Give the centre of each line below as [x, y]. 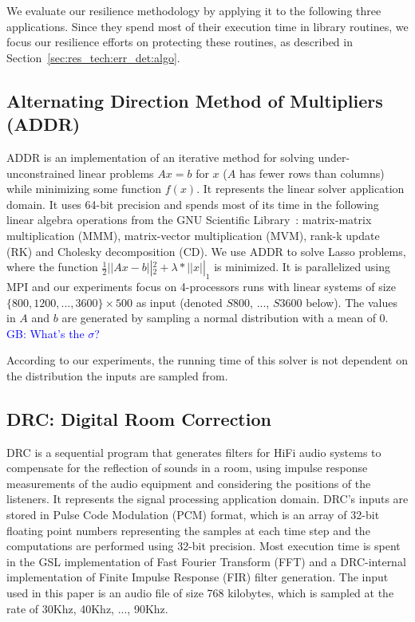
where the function [52, 267]
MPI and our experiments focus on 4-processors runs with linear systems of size [202, 286]
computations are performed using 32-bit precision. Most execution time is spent [204, 546]
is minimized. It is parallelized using [302, 267]
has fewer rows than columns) [312, 173]
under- [334, 157]
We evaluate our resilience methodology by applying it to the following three [194, 10]
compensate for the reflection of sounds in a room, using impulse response [187, 468]
